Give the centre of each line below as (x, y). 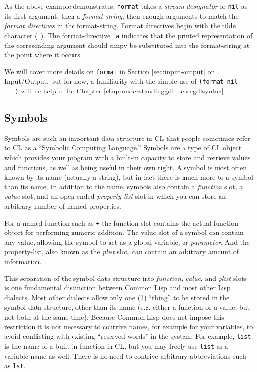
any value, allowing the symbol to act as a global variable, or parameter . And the (127, 242)
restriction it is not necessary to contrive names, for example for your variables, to (129, 326)
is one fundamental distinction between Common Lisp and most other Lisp (118, 288)
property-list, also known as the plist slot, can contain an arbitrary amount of (122, 252)
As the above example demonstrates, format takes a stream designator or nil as (126, 6)
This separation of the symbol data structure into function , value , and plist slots (126, 278)
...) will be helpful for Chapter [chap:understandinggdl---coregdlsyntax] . (115, 91)
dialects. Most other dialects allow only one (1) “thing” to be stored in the (117, 297)
